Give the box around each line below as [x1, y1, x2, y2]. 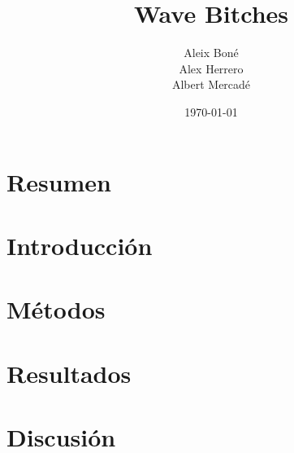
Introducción [6, 228, 153, 262]
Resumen [6, 165, 111, 198]
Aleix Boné [184, 44, 239, 61]
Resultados [6, 356, 132, 389]
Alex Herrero [179, 59, 244, 77]
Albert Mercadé [171, 76, 251, 93]
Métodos [6, 292, 106, 326]
